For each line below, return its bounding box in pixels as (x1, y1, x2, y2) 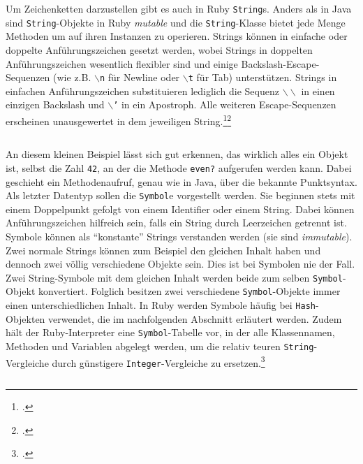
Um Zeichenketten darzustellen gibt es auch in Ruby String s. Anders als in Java (6, 1, 352, 15)
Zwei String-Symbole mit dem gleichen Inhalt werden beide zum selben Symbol (6, 270, 343, 284)
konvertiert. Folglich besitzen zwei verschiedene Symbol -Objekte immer (38, 284, 341, 298)
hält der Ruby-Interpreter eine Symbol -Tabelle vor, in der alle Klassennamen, (6, 325, 335, 340)
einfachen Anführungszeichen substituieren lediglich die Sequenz (6, 83, 279, 98)
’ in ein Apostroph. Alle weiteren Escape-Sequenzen (113, 97, 336, 112)
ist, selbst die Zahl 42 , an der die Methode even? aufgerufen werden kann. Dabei (6, 160, 352, 175)
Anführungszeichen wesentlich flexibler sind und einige (6, 56, 238, 71)
